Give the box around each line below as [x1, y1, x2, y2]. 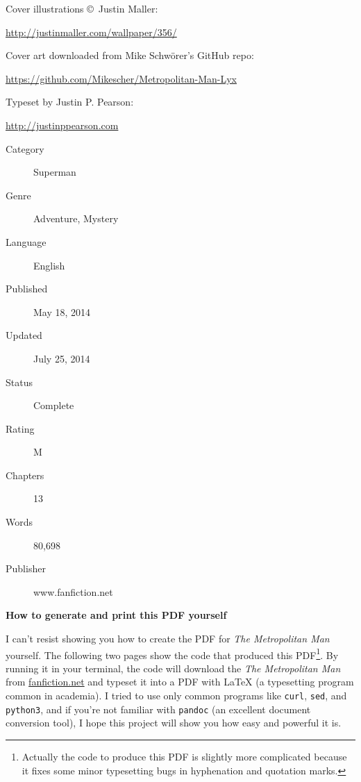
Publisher [6, 561, 46, 576]
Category [6, 141, 44, 156]
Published [6, 281, 48, 296]
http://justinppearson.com [6, 117, 119, 132]
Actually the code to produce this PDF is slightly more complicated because [22, 749, 347, 763]
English [33, 258, 65, 272]
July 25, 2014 [33, 351, 90, 365]
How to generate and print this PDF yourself [6, 608, 227, 622]
